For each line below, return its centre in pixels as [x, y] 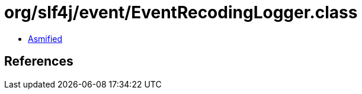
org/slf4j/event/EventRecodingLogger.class [181, 12]
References [39, 61]
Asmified [45, 38]
